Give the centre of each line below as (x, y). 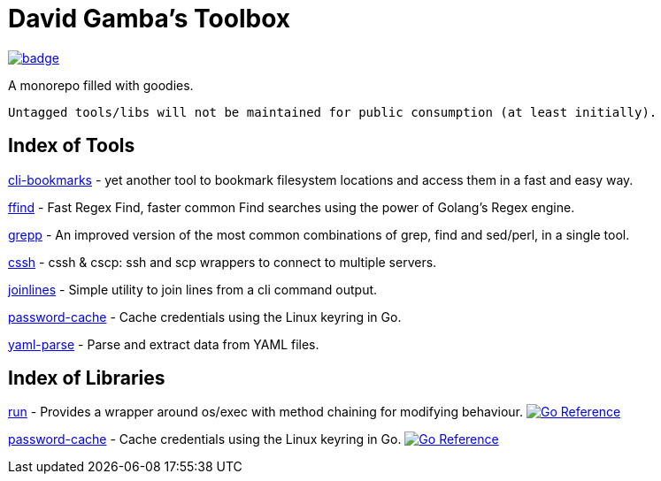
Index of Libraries (87, 378)
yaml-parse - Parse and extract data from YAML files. (164, 344)
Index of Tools (72, 146)
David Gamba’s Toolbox (149, 19)
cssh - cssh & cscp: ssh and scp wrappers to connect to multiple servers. (223, 262)
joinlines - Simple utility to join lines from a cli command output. (193, 289)
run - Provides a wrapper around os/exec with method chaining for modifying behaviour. (265, 412)
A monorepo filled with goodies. (101, 85)
